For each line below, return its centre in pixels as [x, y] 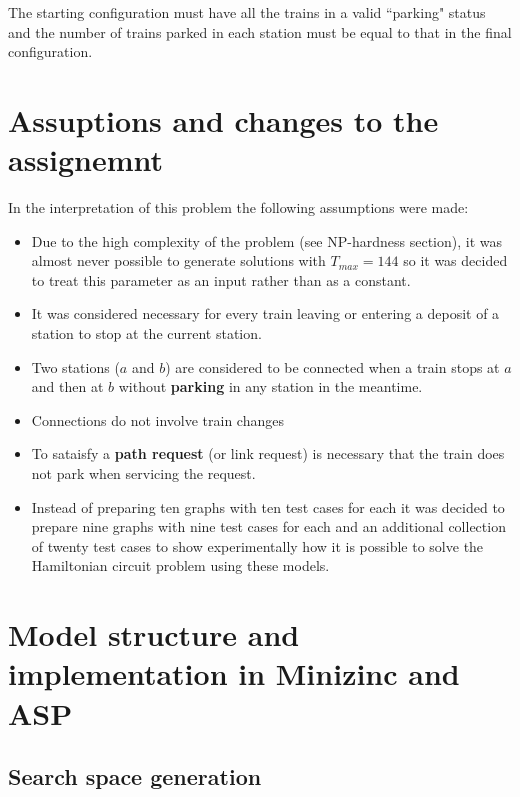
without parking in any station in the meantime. [270, 386]
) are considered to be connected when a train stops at [332, 366]
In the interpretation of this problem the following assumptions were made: [238, 207]
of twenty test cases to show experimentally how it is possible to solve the [257, 545]
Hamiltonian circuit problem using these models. [180, 565]
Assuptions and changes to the [223, 119]
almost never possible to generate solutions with [178, 260]
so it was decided [455, 260]
